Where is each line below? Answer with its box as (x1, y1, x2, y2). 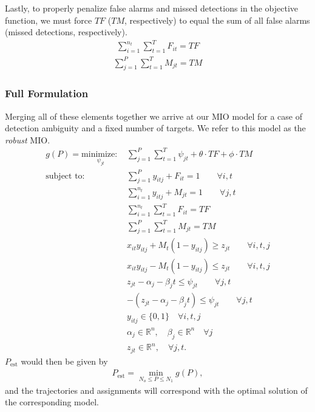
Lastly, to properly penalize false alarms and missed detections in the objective (5, 2, 298, 14)
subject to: (46, 171, 85, 180)
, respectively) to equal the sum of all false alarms (124, 13, 310, 26)
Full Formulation (5, 86, 89, 101)
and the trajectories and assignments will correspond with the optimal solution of (5, 383, 308, 396)
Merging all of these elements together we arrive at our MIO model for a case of (5, 109, 303, 122)
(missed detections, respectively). (5, 26, 127, 38)
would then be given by (21, 354, 108, 367)
